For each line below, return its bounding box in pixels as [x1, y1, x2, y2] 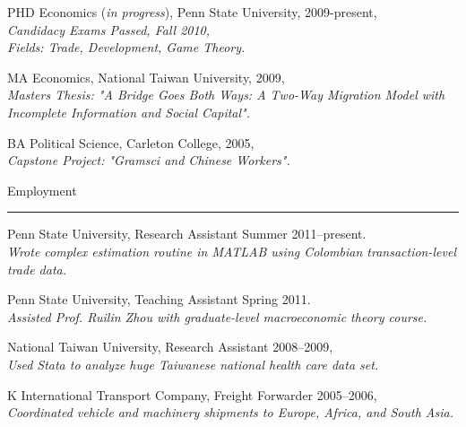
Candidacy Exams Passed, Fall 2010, [7, 20, 211, 39]
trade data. [7, 259, 67, 278]
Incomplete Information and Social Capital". [7, 102, 251, 121]
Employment [7, 180, 77, 199]
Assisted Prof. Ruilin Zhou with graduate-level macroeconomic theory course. [7, 307, 427, 326]
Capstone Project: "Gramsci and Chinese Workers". [7, 151, 290, 170]
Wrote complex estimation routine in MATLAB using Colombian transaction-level [7, 241, 456, 260]
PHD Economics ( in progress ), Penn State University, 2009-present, [7, 3, 377, 21]
